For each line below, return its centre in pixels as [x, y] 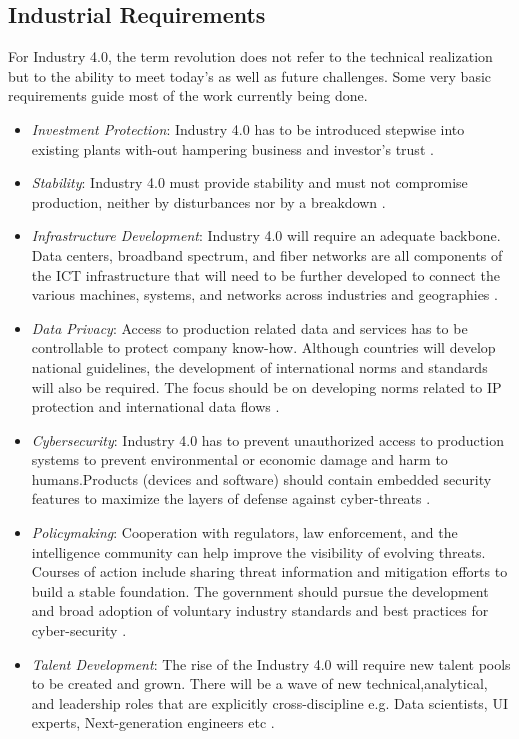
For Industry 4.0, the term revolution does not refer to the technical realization [250, 56]
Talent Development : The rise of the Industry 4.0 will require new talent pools [271, 663]
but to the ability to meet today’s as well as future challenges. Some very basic [250, 75]
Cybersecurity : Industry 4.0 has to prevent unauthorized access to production [267, 439]
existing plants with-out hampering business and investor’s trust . [232, 148]
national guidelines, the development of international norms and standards [259, 366]
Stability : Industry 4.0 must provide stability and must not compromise [249, 182]
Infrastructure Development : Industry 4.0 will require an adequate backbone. [266, 235]
